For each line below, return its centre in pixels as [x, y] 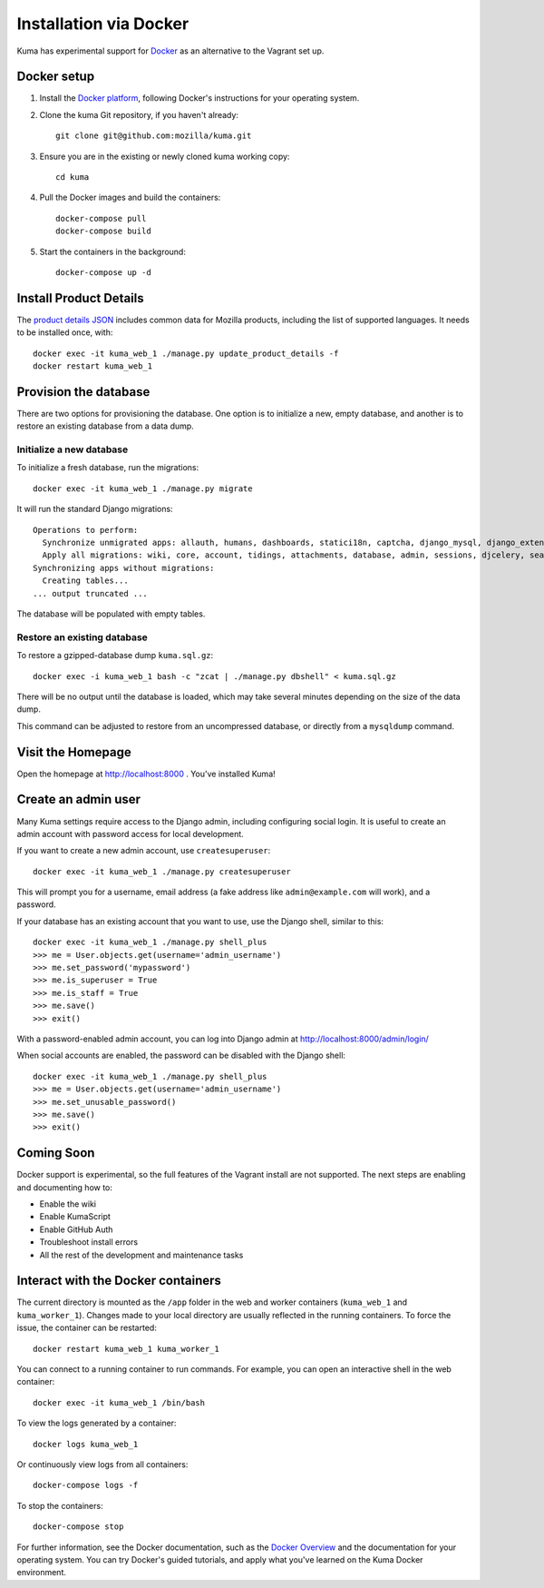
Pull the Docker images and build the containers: [130, 197]
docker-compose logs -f [86, 1485]
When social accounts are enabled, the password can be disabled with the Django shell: [181, 1055]
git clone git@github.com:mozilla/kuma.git [154, 136]
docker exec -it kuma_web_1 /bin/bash [119, 1402]
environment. [42, 1573]
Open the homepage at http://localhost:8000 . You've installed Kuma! [146, 774]
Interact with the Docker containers [119, 1281]
